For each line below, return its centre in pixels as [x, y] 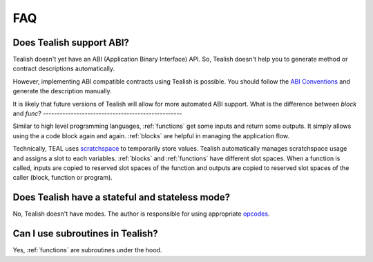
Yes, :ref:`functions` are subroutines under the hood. [87, 250]
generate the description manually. [62, 91]
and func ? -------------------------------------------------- [97, 113]
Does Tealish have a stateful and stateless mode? [122, 197]
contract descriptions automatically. [64, 68]
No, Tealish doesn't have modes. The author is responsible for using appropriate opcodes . [141, 214]
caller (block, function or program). [63, 178]
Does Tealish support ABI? [71, 43]
